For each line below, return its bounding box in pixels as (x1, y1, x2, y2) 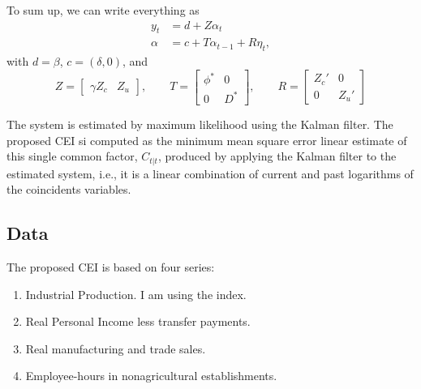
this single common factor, (6, 147, 138, 165)
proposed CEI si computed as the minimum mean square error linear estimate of (6, 131, 407, 148)
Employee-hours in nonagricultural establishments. (25, 367, 277, 384)
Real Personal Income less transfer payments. (25, 313, 251, 330)
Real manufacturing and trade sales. (25, 340, 206, 357)
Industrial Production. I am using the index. (25, 285, 247, 302)
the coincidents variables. (6, 181, 131, 198)
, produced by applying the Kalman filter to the (157, 147, 397, 165)
